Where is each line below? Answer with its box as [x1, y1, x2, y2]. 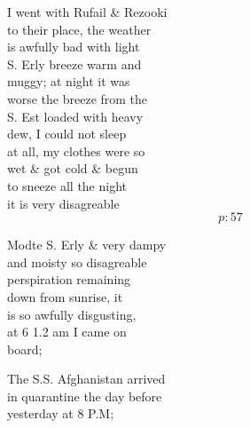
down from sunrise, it [7, 287, 123, 305]
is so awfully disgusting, [7, 305, 137, 323]
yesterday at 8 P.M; [7, 404, 114, 423]
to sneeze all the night [7, 176, 128, 194]
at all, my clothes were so [7, 141, 145, 160]
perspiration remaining [7, 270, 131, 289]
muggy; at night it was [7, 72, 130, 91]
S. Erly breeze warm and [7, 54, 142, 73]
